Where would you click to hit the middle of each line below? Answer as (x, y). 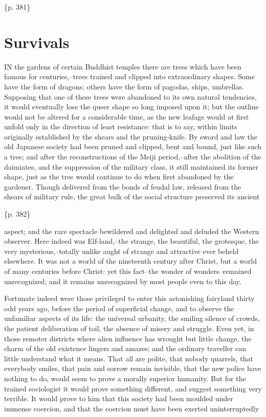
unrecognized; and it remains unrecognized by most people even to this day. (123, 281)
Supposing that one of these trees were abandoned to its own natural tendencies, (130, 96)
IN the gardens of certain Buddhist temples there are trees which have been (123, 66)
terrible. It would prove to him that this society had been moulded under (119, 398)
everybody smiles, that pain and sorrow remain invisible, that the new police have (133, 368)
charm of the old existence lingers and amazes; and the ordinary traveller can (125, 348)
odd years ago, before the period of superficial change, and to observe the (119, 308)
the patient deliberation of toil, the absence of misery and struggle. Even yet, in (129, 328)
